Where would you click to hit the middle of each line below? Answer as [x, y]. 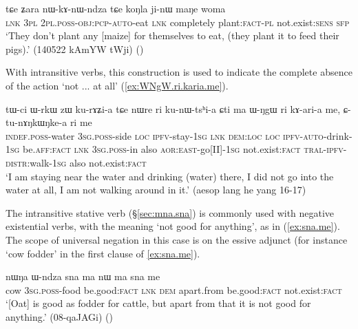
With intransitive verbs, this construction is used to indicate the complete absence [179, 72]
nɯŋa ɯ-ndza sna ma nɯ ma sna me [83, 276]
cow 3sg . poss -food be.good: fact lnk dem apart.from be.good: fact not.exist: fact [174, 289]
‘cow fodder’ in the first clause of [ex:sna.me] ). [103, 253]
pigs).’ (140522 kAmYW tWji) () [75, 49]
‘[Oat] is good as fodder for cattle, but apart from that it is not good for [158, 303]
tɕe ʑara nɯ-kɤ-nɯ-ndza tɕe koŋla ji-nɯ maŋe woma [116, 8]
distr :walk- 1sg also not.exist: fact [76, 162]
